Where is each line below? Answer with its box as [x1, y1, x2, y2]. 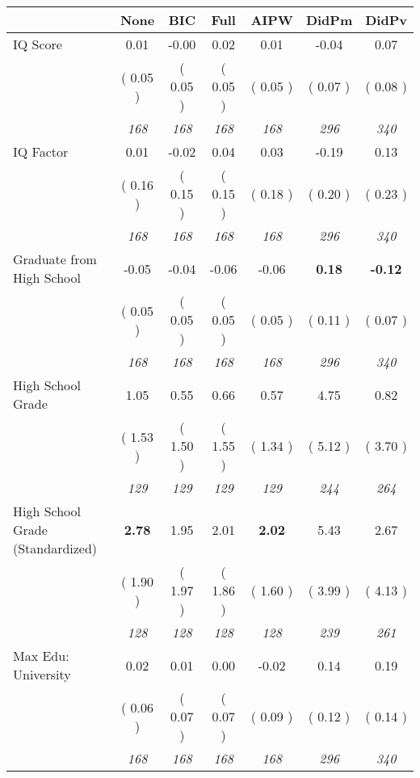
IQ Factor [13, 142, 69, 161]
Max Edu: [13, 646, 69, 665]
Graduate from [13, 250, 97, 268]
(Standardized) [13, 539, 98, 557]
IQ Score [13, 35, 62, 53]
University [13, 665, 71, 683]
